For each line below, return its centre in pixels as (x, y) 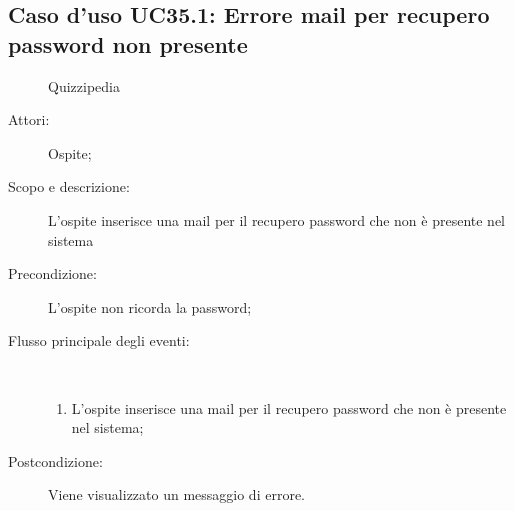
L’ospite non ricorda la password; (150, 306)
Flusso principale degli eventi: (99, 340)
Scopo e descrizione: (69, 186)
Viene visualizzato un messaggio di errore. (176, 494)
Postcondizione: (55, 460)
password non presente (128, 43)
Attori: (29, 119)
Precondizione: (52, 273)
